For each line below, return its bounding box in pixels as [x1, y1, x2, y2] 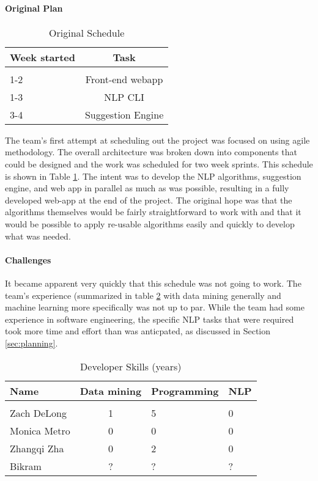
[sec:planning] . [5, 336, 58, 349]
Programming [151, 383, 219, 398]
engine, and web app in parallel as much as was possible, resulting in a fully [5, 182, 289, 194]
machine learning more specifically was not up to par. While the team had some [5, 301, 305, 314]
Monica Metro [10, 423, 70, 438]
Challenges [5, 253, 51, 266]
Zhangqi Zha [10, 441, 64, 455]
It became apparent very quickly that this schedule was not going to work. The [5, 276, 301, 289]
